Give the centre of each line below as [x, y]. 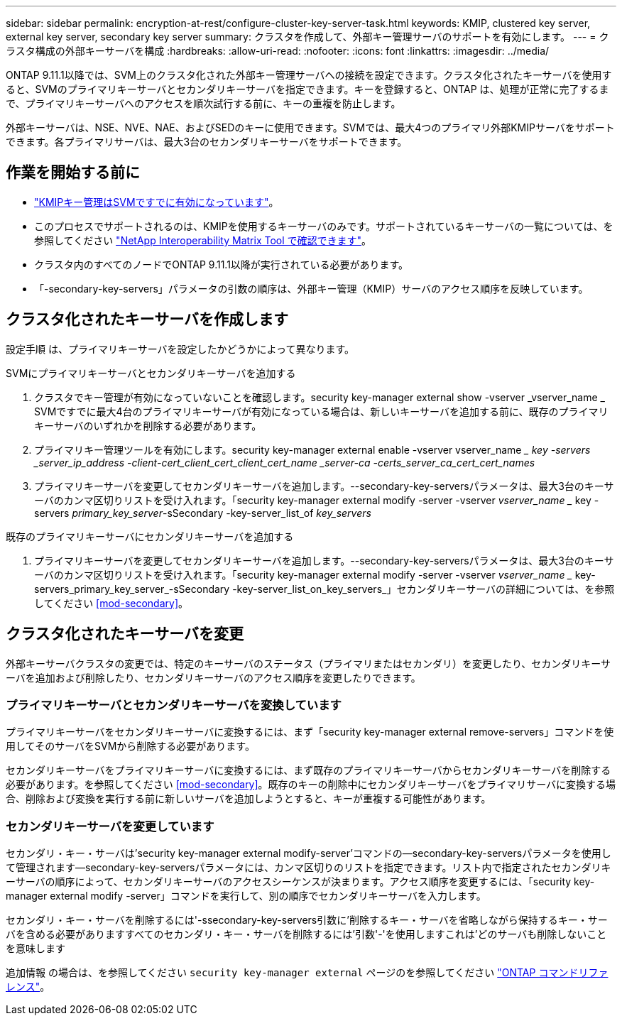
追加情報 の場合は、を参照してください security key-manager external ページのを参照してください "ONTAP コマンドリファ [307, 973]
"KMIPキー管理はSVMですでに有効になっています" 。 [157, 202]
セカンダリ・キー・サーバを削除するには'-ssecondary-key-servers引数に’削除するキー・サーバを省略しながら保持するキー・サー [307, 920]
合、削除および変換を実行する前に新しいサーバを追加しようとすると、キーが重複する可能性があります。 [249, 799]
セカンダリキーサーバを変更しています [110, 826]
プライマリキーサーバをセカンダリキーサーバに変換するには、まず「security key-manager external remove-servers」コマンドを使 [310, 732]
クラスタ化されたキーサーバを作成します [147, 320]
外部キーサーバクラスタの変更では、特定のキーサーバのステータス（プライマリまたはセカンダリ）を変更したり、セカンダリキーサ [309, 663]
